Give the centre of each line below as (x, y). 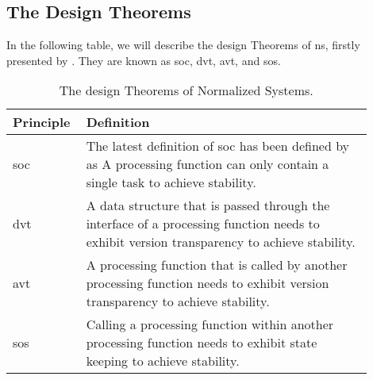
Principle (42, 122)
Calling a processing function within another (210, 324)
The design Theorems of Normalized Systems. (186, 90)
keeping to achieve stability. (163, 361)
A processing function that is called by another (217, 265)
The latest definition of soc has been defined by (218, 146)
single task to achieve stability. (171, 182)
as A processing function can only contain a (208, 164)
